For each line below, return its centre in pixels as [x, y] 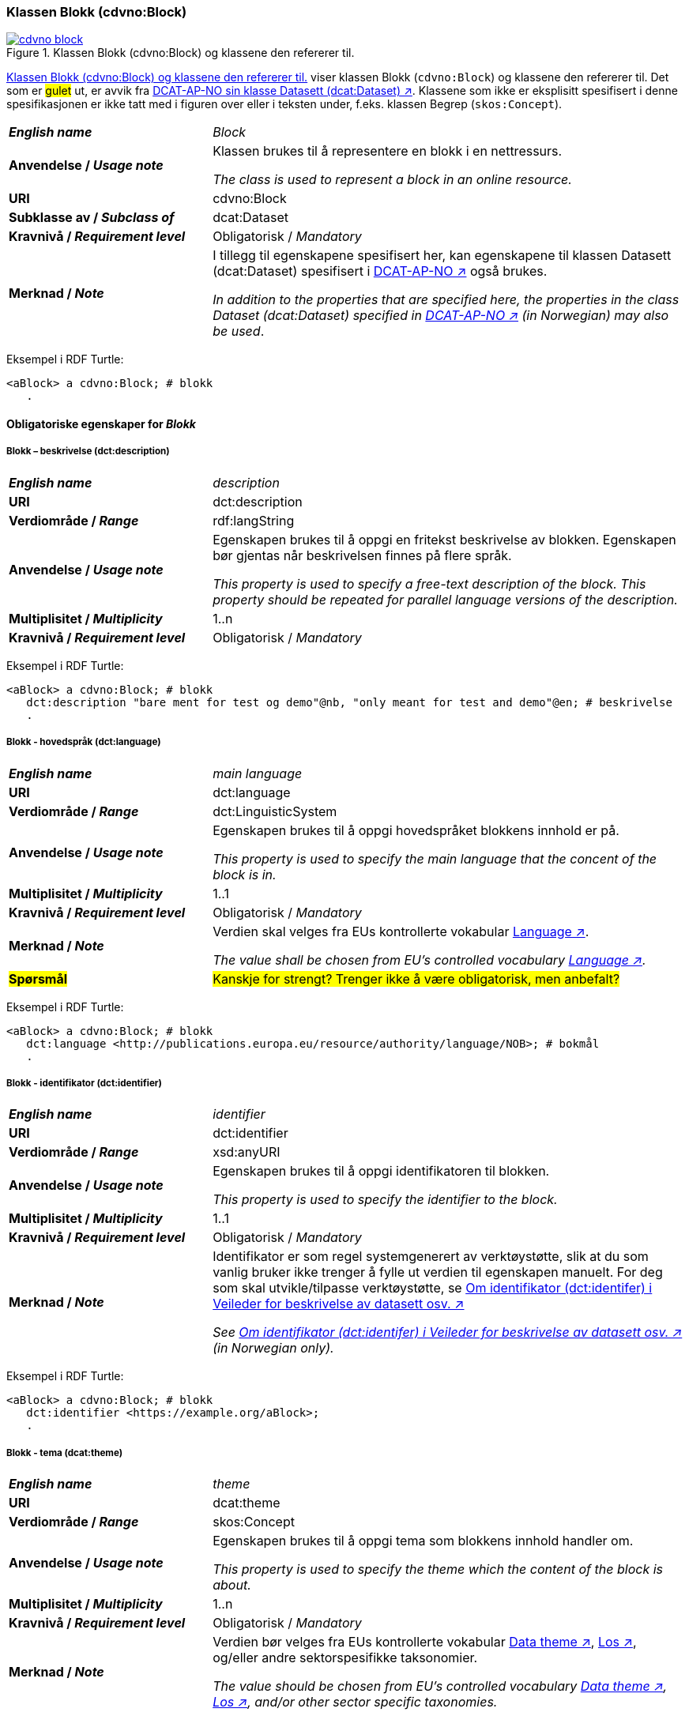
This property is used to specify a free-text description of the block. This [429, 583]
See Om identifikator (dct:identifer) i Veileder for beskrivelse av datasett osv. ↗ [448, 1332]
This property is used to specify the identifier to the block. [385, 1200]
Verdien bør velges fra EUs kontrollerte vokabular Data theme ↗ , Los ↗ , [425, 1642]
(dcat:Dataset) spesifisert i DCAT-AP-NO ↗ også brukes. [380, 271]
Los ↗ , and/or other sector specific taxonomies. [355, 1702]
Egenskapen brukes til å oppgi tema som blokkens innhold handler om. [423, 1541]
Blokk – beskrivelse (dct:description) [88, 452]
